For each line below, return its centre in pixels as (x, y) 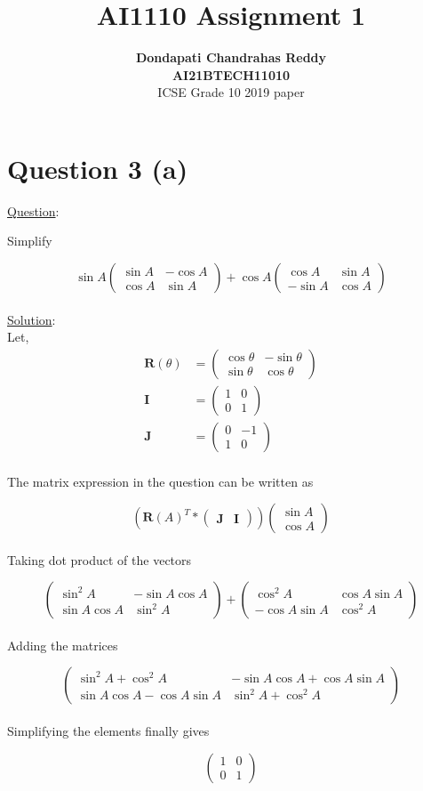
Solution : (32, 319)
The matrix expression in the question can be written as (160, 481)
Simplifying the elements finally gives (108, 731)
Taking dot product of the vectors (100, 559)
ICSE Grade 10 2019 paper (231, 92)
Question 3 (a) (98, 168)
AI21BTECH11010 (231, 74)
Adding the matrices (63, 645)
